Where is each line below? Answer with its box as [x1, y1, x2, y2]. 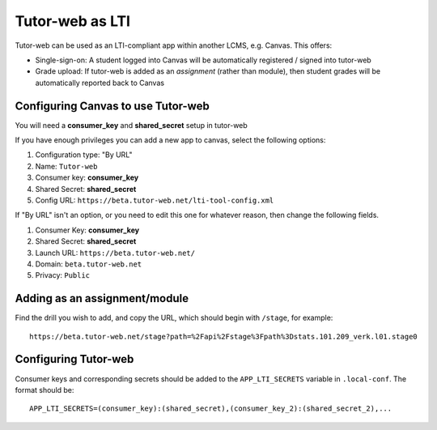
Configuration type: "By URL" [35, 150, 133, 160]
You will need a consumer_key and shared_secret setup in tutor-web [15, 120, 248, 130]
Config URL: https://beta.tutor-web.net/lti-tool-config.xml [35, 195, 274, 205]
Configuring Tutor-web [15, 352, 134, 366]
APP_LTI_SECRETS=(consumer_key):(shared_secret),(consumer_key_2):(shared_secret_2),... [29, 404, 392, 413]
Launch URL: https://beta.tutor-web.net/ [35, 248, 196, 258]
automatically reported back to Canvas [35, 78, 165, 87]
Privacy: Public [35, 270, 91, 280]
